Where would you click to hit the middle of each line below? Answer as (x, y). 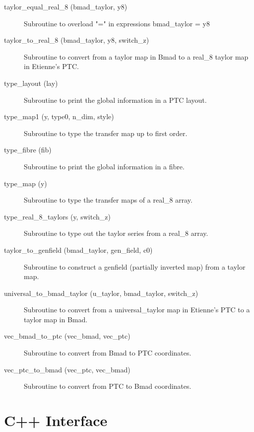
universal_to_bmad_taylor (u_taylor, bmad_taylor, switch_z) (101, 293)
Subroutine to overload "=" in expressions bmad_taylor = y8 (117, 23)
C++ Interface (56, 420)
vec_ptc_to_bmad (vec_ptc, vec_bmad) (67, 369)
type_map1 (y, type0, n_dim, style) (59, 116)
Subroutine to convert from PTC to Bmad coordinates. (108, 386)
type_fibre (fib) (28, 150)
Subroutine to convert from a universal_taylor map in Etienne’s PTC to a (137, 310)
